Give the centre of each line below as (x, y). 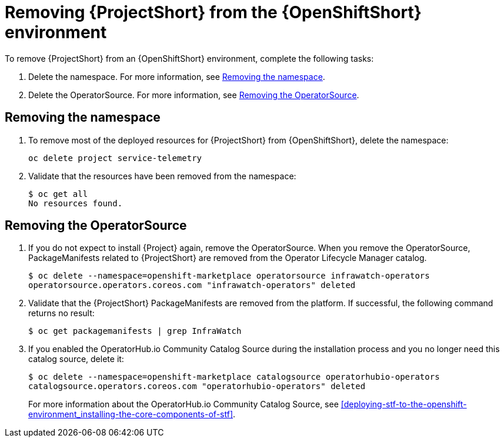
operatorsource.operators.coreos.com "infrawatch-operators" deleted (192, 285)
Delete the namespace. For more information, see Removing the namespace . (177, 76)
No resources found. (76, 203)
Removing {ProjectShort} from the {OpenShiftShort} (213, 12)
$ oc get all (58, 194)
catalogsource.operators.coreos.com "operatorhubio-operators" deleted (197, 386)
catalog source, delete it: (76, 359)
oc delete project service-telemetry (115, 158)
